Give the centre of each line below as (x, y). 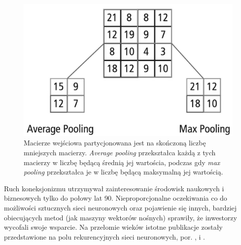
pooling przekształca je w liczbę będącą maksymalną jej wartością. (123, 172)
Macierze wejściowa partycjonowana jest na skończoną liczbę (115, 143)
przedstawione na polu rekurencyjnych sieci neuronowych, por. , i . (104, 236)
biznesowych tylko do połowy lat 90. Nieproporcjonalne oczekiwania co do (116, 198)
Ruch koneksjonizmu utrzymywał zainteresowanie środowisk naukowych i (114, 188)
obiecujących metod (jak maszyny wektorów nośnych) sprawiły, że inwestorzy (120, 217)
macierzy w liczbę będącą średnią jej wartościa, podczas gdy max (122, 162)
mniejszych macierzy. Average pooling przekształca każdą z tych (120, 153)
